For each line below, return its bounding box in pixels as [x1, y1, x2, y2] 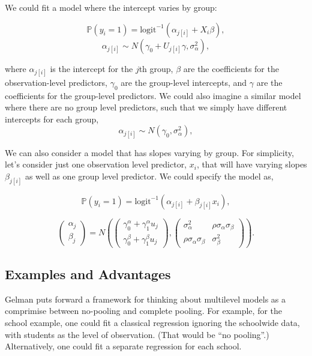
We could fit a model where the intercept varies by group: [5, 1, 217, 13]
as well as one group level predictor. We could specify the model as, [25, 169, 274, 182]
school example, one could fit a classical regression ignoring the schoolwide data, [5, 316, 300, 328]
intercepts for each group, [5, 112, 99, 125]
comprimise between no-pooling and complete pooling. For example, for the [5, 304, 283, 317]
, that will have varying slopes [196, 158, 307, 170]
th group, [139, 62, 173, 74]
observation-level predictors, [5, 76, 107, 88]
